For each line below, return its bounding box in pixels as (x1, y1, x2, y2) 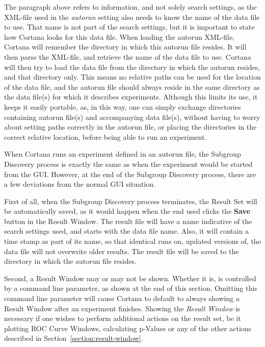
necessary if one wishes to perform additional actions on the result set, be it (4, 313, 241, 324)
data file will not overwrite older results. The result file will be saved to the (4, 245, 239, 256)
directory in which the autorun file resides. (4, 256, 137, 266)
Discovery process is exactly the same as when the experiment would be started (4, 158, 253, 169)
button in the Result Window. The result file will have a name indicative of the (4, 215, 252, 226)
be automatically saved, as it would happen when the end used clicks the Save (4, 206, 250, 216)
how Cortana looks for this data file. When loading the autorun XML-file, (4, 31, 235, 42)
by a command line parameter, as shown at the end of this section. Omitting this (4, 283, 257, 293)
